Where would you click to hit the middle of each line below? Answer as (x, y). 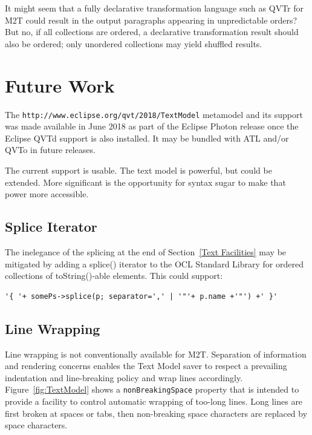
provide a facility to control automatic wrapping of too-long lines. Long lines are (154, 401)
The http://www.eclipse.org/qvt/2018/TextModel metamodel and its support (154, 114)
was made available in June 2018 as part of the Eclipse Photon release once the (152, 126)
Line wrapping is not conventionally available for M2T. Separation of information (156, 354)
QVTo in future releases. (50, 150)
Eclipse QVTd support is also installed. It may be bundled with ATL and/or (147, 138)
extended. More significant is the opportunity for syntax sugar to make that (145, 182)
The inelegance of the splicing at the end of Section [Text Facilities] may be (146, 251)
